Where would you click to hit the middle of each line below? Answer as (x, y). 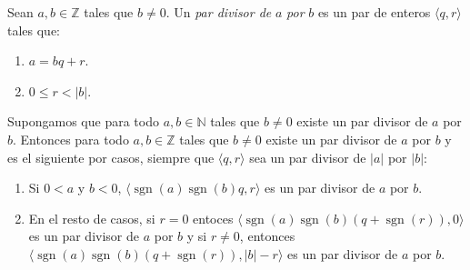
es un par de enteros (374, 12)
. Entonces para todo (71, 139)
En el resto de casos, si (92, 218)
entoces (213, 218)
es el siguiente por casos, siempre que (111, 157)
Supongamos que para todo (83, 121)
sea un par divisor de (308, 157)
